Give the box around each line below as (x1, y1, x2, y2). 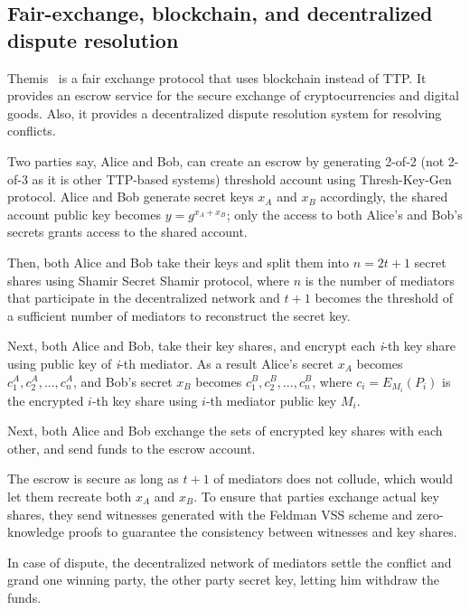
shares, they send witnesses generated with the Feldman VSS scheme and (7, 504, 413, 523)
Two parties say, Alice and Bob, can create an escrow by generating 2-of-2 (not (7, 151, 445, 170)
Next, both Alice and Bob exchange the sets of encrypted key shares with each (7, 421, 443, 440)
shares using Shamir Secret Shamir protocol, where (7, 270, 289, 289)
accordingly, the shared (320, 187, 448, 206)
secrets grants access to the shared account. (7, 222, 248, 241)
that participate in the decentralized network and (7, 288, 280, 307)
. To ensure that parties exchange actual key (193, 486, 439, 505)
